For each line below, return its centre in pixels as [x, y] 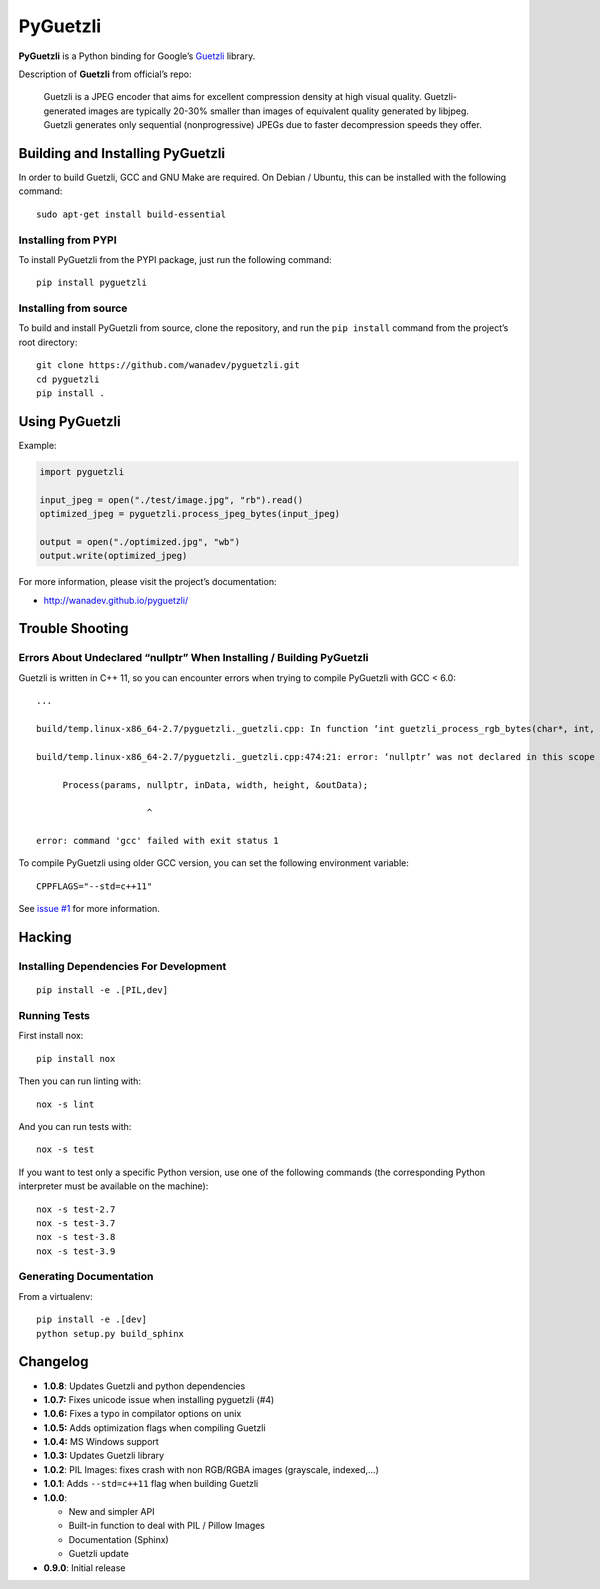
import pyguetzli [82, 471]
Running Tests [54, 1015]
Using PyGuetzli [69, 421]
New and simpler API [111, 1512]
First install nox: [51, 1036]
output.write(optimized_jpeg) [113, 556]
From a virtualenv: [56, 1296]
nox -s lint [65, 1104]
